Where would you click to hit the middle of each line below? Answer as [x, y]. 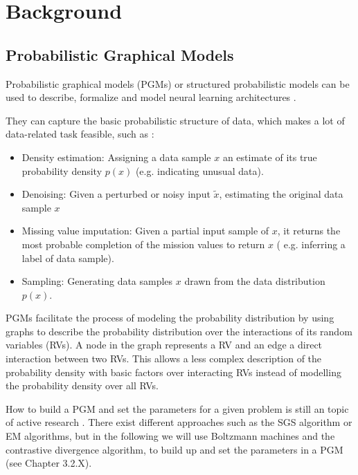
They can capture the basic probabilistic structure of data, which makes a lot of [175, 120]
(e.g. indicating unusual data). [199, 170]
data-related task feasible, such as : [80, 134]
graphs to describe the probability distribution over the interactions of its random [179, 331]
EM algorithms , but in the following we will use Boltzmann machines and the [170, 436]
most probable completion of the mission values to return [143, 244]
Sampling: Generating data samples [97, 281]
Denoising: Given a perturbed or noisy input [116, 194]
